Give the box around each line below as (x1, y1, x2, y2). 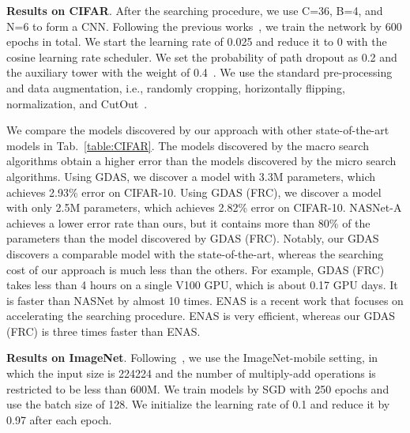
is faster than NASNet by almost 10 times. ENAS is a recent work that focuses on (6, 292, 404, 308)
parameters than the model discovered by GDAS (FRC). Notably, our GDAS (6, 230, 379, 247)
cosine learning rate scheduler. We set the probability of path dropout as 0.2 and (6, 48, 397, 65)
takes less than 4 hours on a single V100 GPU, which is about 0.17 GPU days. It (6, 277, 398, 293)
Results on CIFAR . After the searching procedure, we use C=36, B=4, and (6, 2, 383, 18)
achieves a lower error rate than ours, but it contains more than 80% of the (6, 214, 371, 231)
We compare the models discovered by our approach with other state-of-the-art (6, 122, 389, 138)
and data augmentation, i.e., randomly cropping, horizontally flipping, (6, 79, 345, 96)
